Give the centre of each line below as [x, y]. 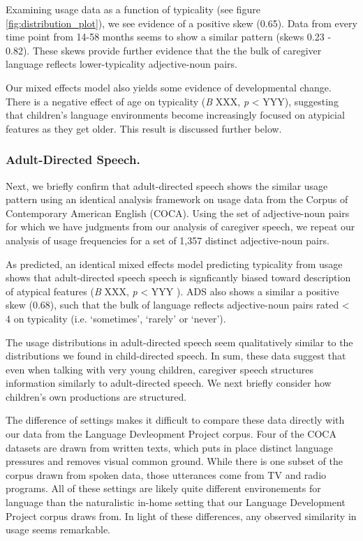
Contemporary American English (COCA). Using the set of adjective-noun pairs [178, 213]
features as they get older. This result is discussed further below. [144, 128]
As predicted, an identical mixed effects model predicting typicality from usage [174, 264]
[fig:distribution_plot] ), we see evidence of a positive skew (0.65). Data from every [181, 23]
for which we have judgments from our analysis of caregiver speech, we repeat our [180, 227]
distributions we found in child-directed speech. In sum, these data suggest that [176, 356]
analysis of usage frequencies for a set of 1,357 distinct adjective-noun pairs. [168, 240]
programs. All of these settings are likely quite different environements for [163, 488]
